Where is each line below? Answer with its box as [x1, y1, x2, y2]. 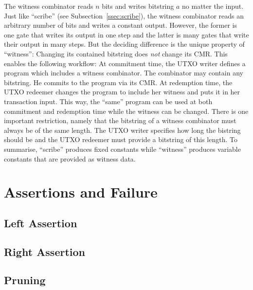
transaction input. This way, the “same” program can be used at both [4, 96, 213, 106]
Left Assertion [4, 215, 77, 230]
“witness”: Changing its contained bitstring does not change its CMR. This [4, 48, 228, 58]
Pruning [4, 272, 46, 288]
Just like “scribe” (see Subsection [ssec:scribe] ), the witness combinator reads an [4, 10, 244, 20]
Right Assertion [4, 244, 85, 259]
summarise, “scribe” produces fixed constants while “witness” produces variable [4, 144, 241, 154]
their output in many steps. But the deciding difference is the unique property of [4, 39, 245, 49]
